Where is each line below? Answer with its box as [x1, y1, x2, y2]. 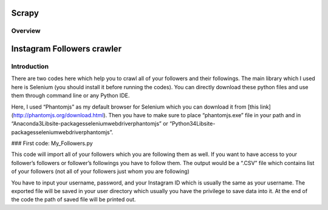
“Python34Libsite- [169, 120, 216, 127]
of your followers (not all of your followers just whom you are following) [11, 168, 190, 175]
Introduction [11, 62, 49, 70]
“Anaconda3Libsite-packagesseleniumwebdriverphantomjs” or [11, 120, 168, 127]
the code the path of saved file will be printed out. [11, 196, 136, 203]
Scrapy [11, 8, 39, 18]
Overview [11, 27, 41, 35]
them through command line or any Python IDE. [11, 92, 130, 100]
